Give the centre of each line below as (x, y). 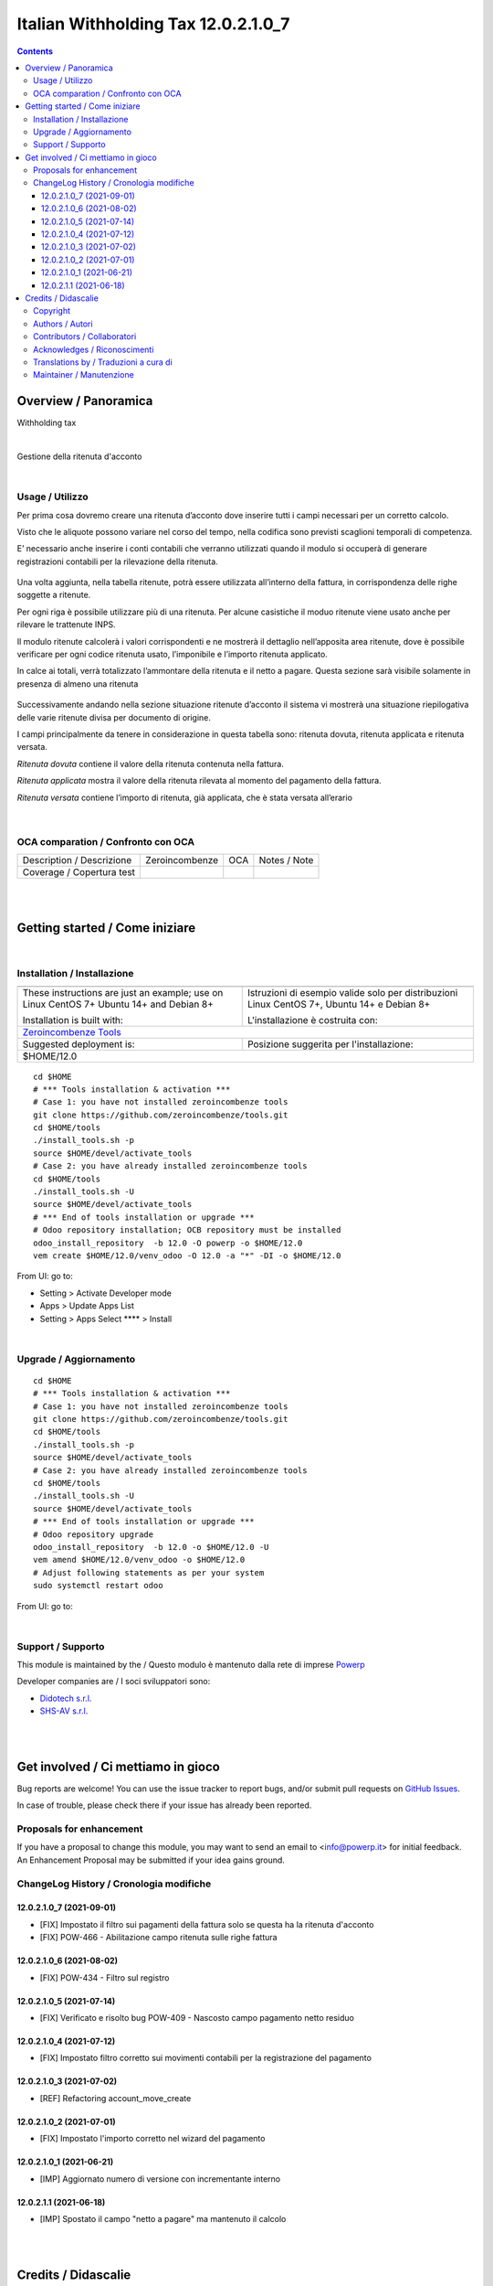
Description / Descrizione (77, 860)
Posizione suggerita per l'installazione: (330, 1044)
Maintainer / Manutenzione (84, 375)
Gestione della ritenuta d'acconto (79, 456)
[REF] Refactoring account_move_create (115, 2098)
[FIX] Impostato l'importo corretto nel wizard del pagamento (152, 2139)
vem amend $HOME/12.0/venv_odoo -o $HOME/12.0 (139, 1560)
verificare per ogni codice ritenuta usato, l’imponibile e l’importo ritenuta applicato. (172, 655)
